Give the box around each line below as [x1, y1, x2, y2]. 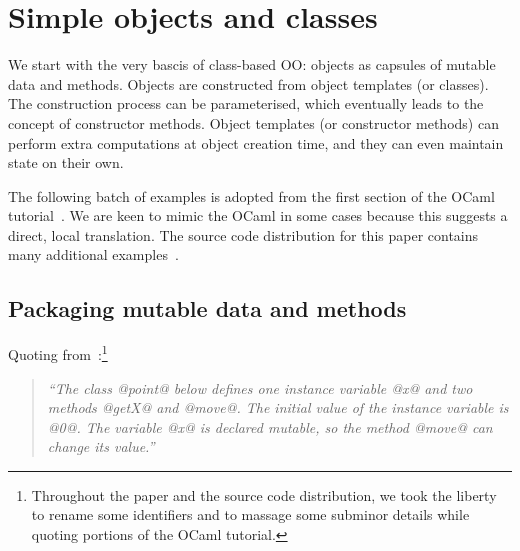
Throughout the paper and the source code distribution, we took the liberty [31, 484, 497, 505]
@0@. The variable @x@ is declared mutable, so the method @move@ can [47, 416, 493, 437]
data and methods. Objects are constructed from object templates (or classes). [8, 73, 489, 94]
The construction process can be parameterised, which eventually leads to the [8, 93, 484, 114]
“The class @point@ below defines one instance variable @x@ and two [47, 377, 473, 398]
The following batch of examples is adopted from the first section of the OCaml [8, 185, 495, 206]
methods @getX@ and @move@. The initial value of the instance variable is [47, 397, 509, 418]
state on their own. [8, 152, 124, 173]
